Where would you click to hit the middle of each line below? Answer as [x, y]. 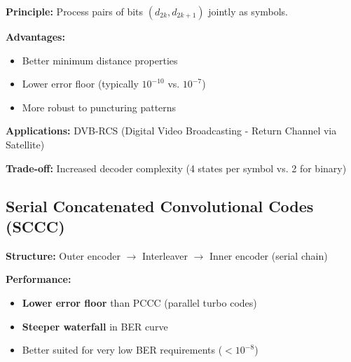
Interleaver [165, 255]
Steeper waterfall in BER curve [95, 326]
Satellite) [25, 144]
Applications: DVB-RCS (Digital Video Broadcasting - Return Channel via [171, 131]
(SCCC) [35, 226]
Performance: [39, 279]
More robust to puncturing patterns [99, 107]
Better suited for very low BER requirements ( [122, 350]
